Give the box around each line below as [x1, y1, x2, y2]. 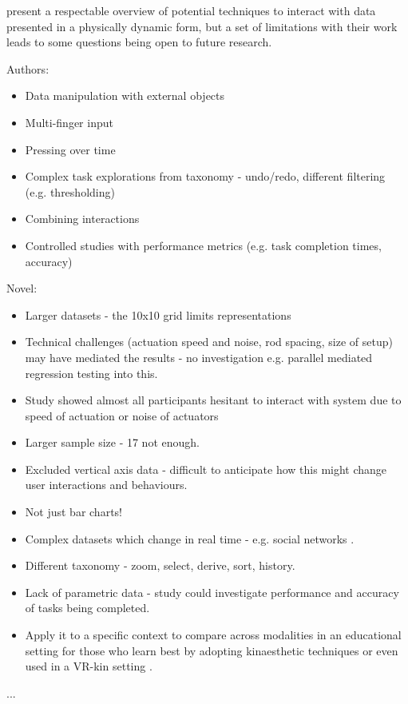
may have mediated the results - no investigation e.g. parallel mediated [25, 348, 373, 365]
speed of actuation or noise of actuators [25, 407, 219, 424]
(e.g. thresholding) [25, 183, 115, 200]
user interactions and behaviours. [25, 476, 188, 493]
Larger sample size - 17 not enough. [25, 434, 200, 451]
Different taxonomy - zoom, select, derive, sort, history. [25, 557, 295, 574]
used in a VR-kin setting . [25, 658, 153, 674]
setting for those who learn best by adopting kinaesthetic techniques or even [25, 642, 398, 658]
